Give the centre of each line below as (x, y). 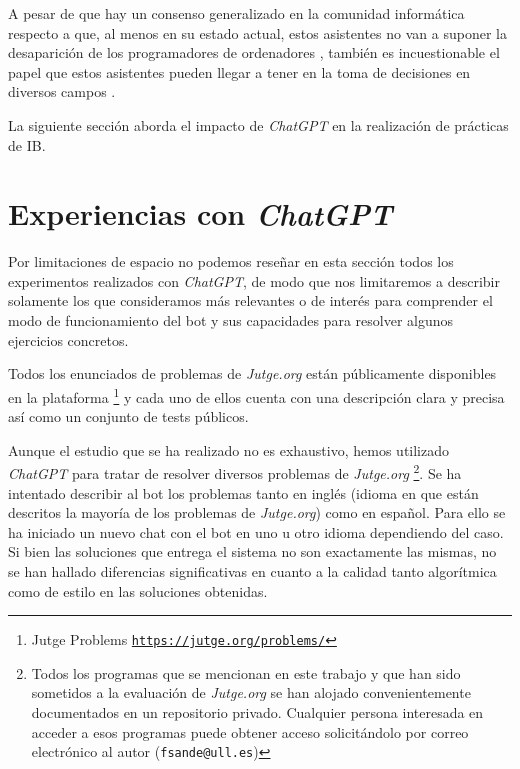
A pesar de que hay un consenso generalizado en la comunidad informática (236, 13)
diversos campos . (62, 91)
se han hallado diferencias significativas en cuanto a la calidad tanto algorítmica (252, 570)
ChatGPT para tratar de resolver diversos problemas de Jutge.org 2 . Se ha (235, 471)
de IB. (27, 144)
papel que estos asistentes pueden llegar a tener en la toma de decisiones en (239, 71)
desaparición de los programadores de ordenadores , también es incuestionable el (254, 52)
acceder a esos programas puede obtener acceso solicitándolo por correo (250, 731)
